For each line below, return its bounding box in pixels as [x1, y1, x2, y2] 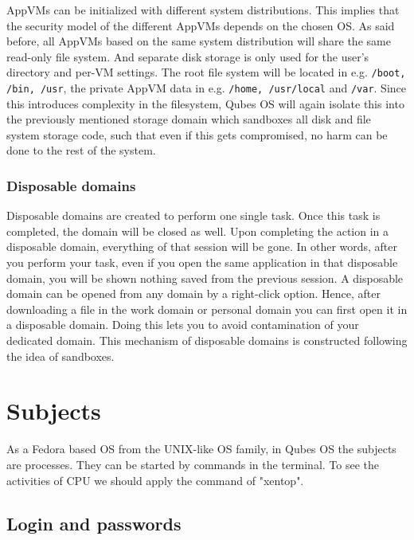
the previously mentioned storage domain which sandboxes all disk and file [6, 111, 371, 127]
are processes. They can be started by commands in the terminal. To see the [6, 456, 379, 472]
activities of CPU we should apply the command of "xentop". [6, 472, 304, 488]
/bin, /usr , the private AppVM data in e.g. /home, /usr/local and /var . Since [6, 80, 407, 96]
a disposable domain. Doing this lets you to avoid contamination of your [6, 316, 359, 333]
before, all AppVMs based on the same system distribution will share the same [6, 33, 391, 49]
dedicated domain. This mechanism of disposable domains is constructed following [6, 332, 408, 349]
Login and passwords [6, 511, 182, 535]
